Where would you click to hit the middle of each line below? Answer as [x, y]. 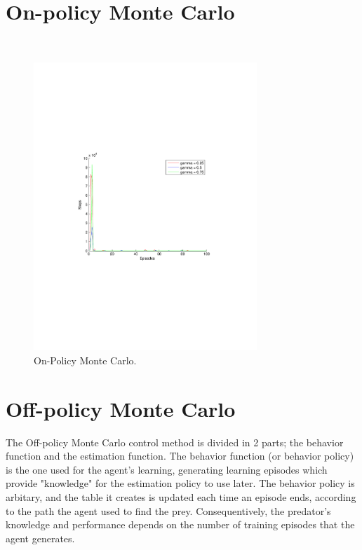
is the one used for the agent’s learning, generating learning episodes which [167, 469]
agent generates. [40, 538]
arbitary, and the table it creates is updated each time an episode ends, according [181, 497]
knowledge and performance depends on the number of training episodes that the [180, 524]
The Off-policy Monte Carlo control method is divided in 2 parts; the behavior [175, 442]
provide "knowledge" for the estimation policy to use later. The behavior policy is [180, 483]
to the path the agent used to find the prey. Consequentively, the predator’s [168, 510]
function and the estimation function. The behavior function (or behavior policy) [180, 456]
